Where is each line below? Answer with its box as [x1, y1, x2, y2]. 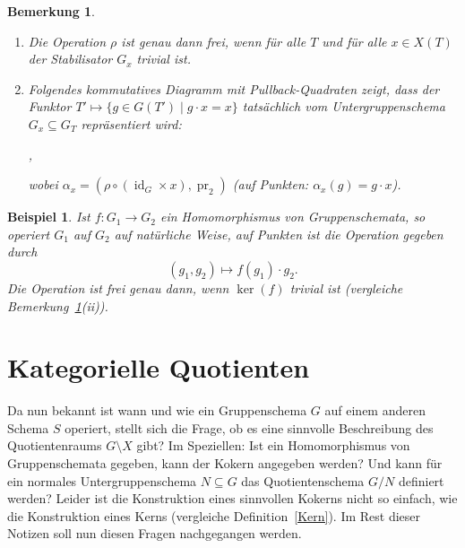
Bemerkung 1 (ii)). [7, 296, 108, 315]
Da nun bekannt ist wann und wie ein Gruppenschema [7, 401, 307, 420]
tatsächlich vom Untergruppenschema [242, 97, 445, 116]
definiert [398, 471, 444, 490]
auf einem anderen [324, 401, 426, 420]
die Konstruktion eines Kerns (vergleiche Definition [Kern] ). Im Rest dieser [7, 506, 421, 525]
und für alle [322, 31, 387, 50]
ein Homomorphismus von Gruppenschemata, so [159, 207, 426, 226]
